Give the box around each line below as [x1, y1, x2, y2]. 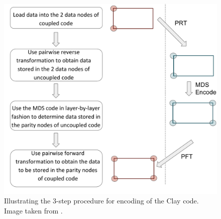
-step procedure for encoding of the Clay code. [56, 195, 199, 206]
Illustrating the [4, 195, 51, 206]
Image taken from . [4, 205, 63, 215]
